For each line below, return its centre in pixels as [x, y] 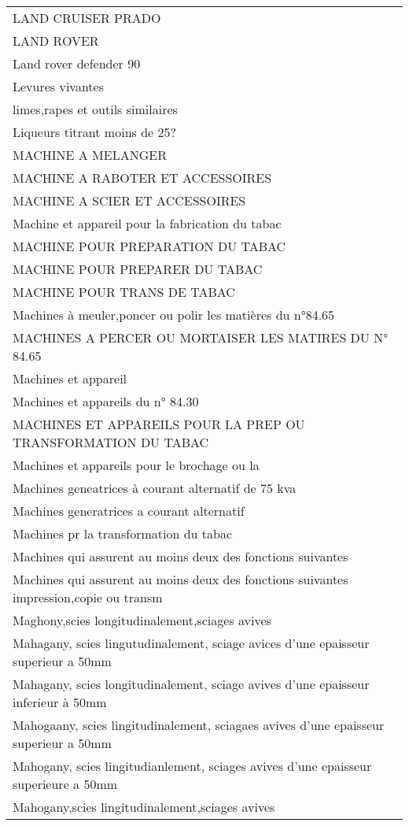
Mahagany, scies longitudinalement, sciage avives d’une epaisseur [191, 684]
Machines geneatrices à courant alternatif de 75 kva [155, 488]
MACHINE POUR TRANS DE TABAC [124, 292]
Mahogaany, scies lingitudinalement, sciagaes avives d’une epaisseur [199, 725]
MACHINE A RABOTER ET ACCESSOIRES [142, 178]
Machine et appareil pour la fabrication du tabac [147, 223]
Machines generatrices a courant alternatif [129, 511]
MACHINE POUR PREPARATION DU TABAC [149, 246]
